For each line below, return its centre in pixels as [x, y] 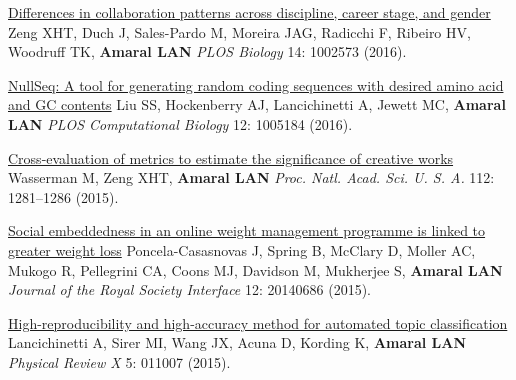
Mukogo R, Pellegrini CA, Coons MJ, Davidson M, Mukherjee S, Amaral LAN [255, 269]
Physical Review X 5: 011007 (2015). [119, 361]
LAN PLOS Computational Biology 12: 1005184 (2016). [180, 123]
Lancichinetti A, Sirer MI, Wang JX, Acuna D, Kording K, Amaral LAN [237, 342]
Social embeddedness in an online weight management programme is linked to [247, 230]
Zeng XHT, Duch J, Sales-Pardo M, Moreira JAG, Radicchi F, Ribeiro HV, [239, 31]
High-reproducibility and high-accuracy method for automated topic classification [258, 322]
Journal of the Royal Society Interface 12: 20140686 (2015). [189, 289]
